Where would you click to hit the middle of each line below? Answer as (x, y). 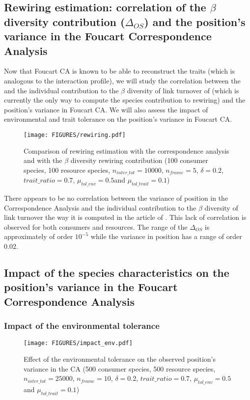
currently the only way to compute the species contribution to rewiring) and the (125, 100)
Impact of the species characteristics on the (117, 272)
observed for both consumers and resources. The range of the (96, 227)
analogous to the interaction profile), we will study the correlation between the (122, 80)
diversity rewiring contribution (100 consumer (139, 160)
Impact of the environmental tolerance (82, 326)
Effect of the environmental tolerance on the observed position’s (120, 359)
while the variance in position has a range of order (166, 236)
